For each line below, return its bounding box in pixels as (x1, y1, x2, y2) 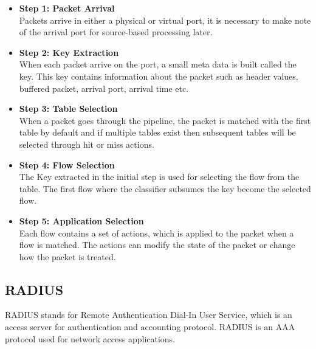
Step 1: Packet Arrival (19, 2, 115, 14)
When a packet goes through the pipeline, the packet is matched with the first (19, 114, 311, 126)
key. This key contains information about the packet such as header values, (19, 69, 298, 82)
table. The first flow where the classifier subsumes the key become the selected (19, 182, 311, 195)
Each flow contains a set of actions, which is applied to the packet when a (19, 226, 294, 239)
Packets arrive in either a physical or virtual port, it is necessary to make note (19, 13, 311, 26)
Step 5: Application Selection (19, 214, 144, 227)
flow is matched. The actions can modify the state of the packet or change (19, 238, 295, 251)
